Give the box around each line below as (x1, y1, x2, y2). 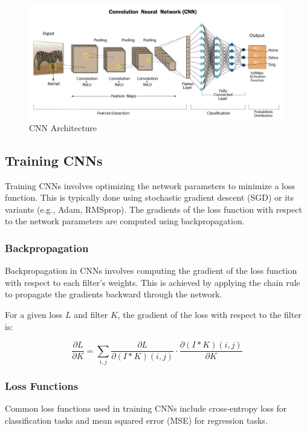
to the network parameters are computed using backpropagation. (5, 215, 245, 227)
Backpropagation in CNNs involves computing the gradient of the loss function (5, 264, 297, 277)
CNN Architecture (29, 121, 97, 134)
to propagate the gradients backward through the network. (5, 288, 222, 300)
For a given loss (5, 308, 63, 320)
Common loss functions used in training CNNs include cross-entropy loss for (5, 402, 287, 415)
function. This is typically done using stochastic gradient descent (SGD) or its (5, 191, 294, 204)
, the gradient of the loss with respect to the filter (117, 308, 302, 320)
